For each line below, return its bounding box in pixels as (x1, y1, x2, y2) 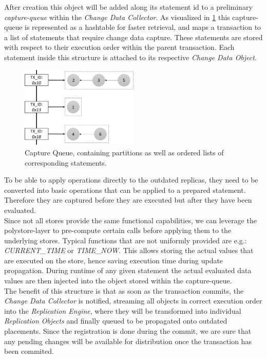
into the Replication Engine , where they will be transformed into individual (4, 305, 241, 316)
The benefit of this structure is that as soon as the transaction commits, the (4, 285, 244, 296)
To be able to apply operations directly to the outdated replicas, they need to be (4, 174, 258, 185)
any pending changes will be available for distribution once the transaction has (4, 335, 252, 346)
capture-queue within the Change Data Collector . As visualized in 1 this (4, 11, 230, 22)
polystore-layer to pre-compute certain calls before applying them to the (4, 225, 232, 236)
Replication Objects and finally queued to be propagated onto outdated (4, 315, 227, 326)
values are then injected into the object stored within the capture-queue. (4, 275, 232, 286)
